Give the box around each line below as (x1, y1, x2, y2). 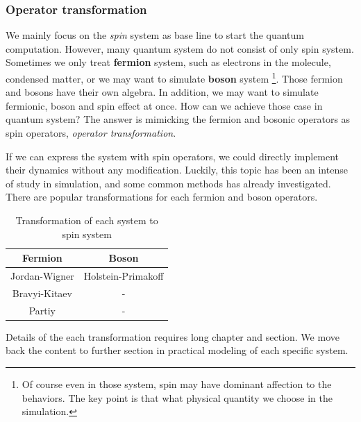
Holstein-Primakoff (83, 269, 164, 283)
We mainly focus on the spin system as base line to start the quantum (6, 28, 304, 42)
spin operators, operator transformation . (6, 126, 176, 140)
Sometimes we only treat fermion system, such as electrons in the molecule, (6, 55, 331, 69)
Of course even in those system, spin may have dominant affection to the (22, 377, 332, 391)
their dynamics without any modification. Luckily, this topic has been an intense (6, 162, 348, 177)
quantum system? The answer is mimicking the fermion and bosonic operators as (6, 112, 351, 126)
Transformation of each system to (15, 213, 158, 227)
